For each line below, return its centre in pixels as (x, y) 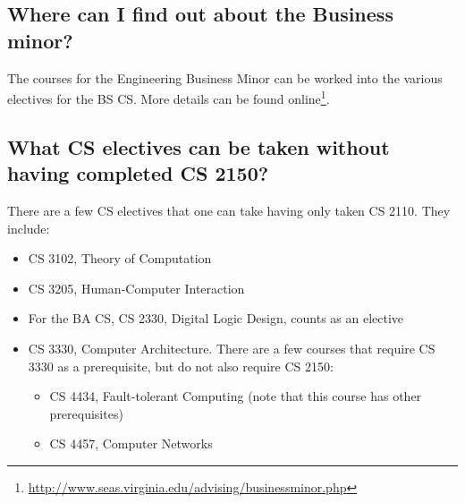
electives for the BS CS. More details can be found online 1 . (169, 97)
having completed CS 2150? (138, 173)
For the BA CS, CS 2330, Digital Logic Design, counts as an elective (216, 318)
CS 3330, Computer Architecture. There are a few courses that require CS (232, 348)
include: (29, 228)
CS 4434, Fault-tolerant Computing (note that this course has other (236, 396)
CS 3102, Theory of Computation (120, 258)
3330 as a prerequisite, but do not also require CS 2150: (181, 366)
